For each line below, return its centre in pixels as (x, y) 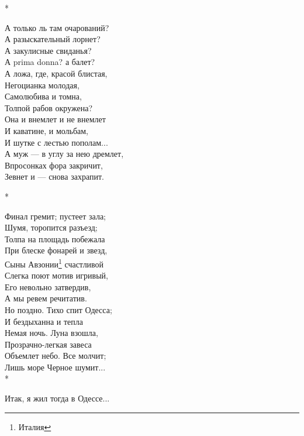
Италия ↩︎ (35, 426)
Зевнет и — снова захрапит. (54, 176)
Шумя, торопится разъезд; (51, 227)
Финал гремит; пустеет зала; (56, 216)
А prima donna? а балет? (50, 62)
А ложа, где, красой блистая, (56, 73)
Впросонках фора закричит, (54, 165)
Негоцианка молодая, (42, 85)
